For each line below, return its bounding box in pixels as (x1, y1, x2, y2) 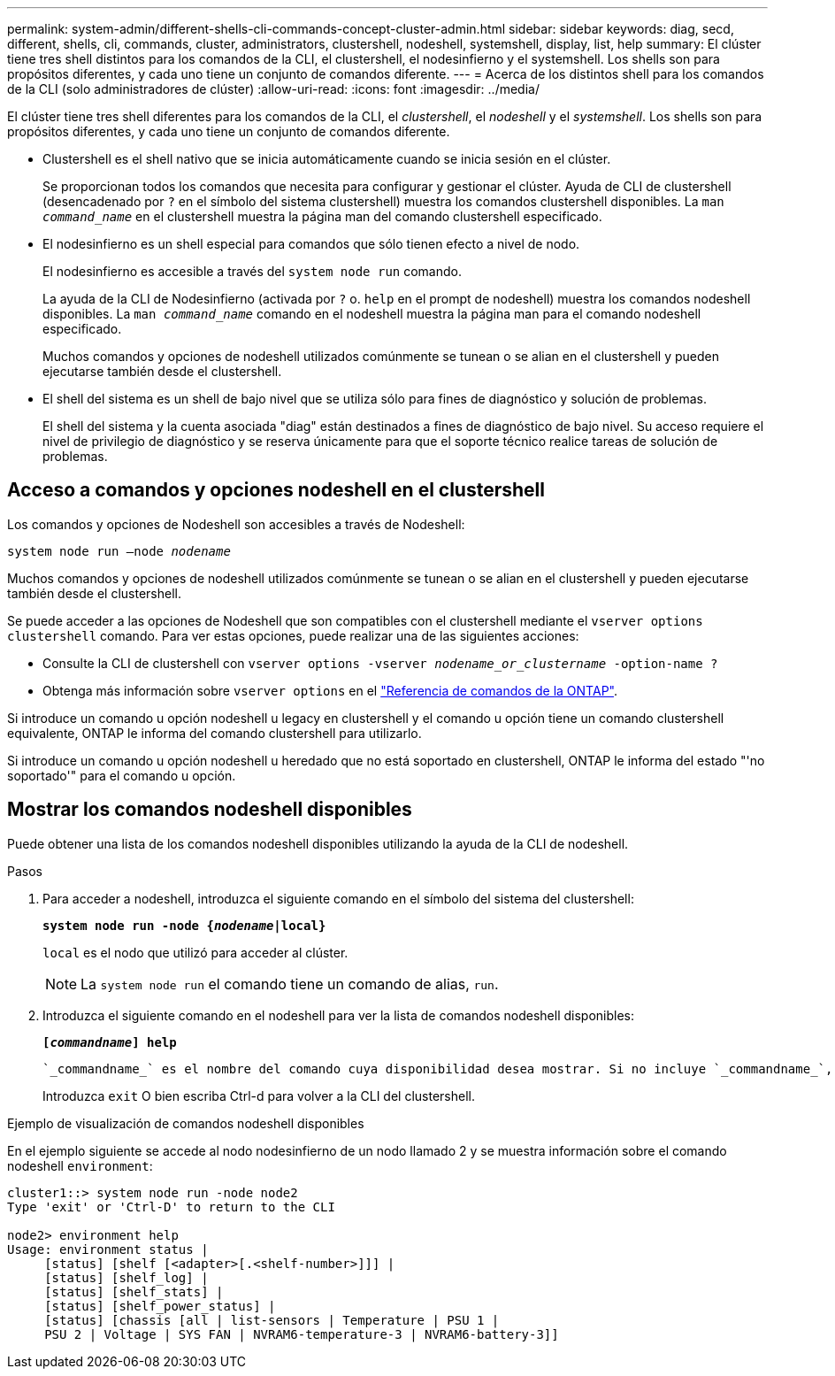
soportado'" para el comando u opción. (7, 767, 236, 783)
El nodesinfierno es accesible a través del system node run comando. (42, 264, 462, 279)
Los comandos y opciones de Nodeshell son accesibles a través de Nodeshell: (7, 516, 465, 532)
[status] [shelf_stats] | (44, 1284, 224, 1299)
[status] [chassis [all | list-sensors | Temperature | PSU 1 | (44, 1312, 500, 1327)
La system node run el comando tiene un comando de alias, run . (80, 974, 499, 993)
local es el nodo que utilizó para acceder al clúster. (42, 944, 349, 960)
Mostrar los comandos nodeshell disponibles (7, 798, 412, 821)
